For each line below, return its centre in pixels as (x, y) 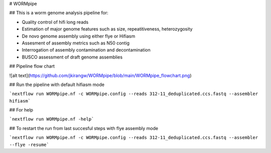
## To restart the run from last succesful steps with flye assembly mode (84, 128)
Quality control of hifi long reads (55, 22)
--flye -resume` (29, 144)
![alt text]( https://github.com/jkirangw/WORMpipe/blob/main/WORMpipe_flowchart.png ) (100, 75)
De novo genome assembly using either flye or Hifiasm (79, 36)
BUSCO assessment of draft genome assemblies (72, 57)
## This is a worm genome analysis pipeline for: (59, 13)
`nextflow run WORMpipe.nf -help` (52, 119)
